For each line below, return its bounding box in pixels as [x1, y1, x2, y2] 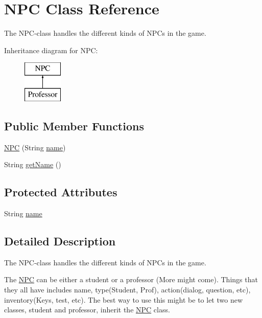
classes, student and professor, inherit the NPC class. [4, 304, 170, 315]
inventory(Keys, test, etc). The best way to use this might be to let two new [4, 294, 243, 305]
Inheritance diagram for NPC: [4, 44, 98, 55]
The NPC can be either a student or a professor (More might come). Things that [4, 274, 258, 285]
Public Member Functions [4, 118, 144, 133]
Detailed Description [4, 233, 116, 249]
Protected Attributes [4, 184, 117, 200]
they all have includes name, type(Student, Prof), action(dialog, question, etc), [4, 284, 251, 295]
